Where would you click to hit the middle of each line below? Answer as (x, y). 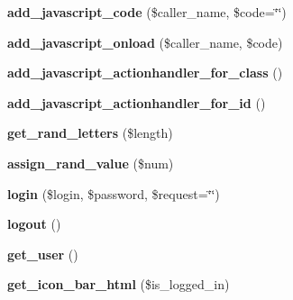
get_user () (43, 254)
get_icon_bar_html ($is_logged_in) (119, 284)
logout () (34, 224)
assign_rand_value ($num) (91, 163)
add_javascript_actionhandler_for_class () (145, 73)
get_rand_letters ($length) (90, 133)
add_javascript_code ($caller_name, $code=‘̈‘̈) (147, 12)
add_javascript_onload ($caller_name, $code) (145, 42)
